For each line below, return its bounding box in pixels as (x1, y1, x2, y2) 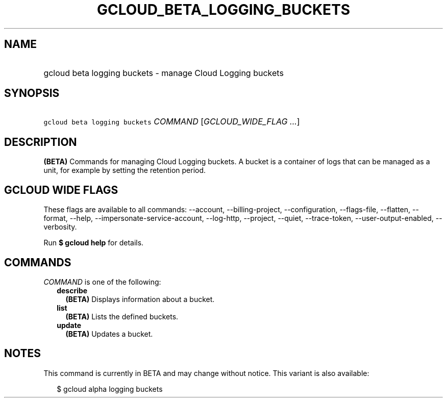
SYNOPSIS (4, 87, 60, 100)
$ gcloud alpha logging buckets (57, 384, 163, 393)
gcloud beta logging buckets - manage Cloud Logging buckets (43, 67, 284, 78)
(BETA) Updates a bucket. (65, 329, 153, 338)
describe (57, 286, 88, 295)
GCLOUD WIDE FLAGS (4, 183, 118, 196)
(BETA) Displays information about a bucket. (65, 294, 215, 304)
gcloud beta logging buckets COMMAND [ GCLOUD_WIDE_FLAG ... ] (43, 116, 300, 127)
